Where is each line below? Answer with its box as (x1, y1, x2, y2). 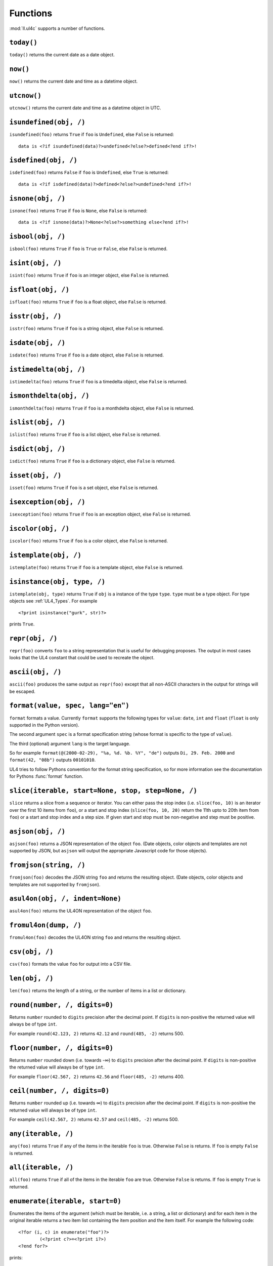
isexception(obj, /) (9, 498, 86, 506)
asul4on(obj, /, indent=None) (9, 894, 122, 903)
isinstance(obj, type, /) (9, 577, 106, 586)
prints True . (9, 621, 35, 627)
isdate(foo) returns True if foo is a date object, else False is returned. (9, 352, 164, 358)
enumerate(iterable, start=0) (9, 1197, 122, 1205)
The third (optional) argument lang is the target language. (9, 740, 131, 746)
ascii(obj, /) (9, 668, 62, 676)
